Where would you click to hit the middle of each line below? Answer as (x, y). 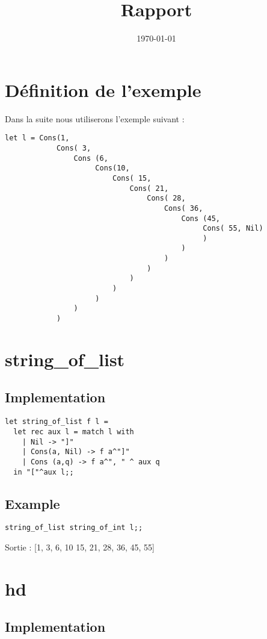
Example (32, 503)
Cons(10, (112, 168)
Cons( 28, (166, 198)
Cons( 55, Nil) (233, 229)
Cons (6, (91, 158)
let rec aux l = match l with (74, 432)
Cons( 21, (149, 188)
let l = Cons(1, (37, 138)
